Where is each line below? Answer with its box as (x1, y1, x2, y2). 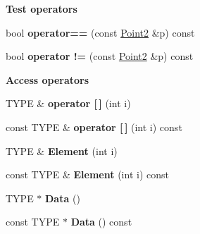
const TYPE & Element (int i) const (6, 167, 169, 182)
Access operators (6, 72, 89, 87)
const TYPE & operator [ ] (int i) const (6, 119, 182, 134)
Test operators (6, 1, 77, 16)
